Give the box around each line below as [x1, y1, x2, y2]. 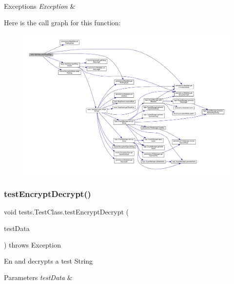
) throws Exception [4, 239, 61, 249]
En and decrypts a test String [4, 256, 93, 266]
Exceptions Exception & [4, 1, 76, 11]
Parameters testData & [4, 272, 73, 282]
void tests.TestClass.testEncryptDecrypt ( [4, 207, 129, 217]
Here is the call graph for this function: [4, 17, 121, 27]
